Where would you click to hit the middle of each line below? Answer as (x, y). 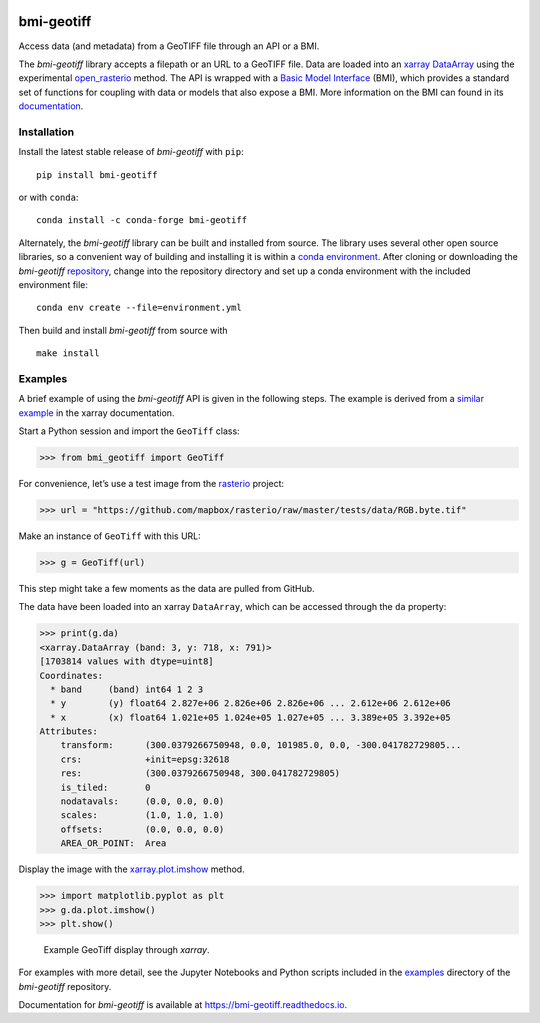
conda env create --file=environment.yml (139, 308)
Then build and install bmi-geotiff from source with (123, 330)
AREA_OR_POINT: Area (113, 843)
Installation (46, 132)
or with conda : (48, 197)
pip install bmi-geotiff (97, 174)
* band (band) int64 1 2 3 (127, 689)
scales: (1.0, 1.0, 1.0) (142, 815)
